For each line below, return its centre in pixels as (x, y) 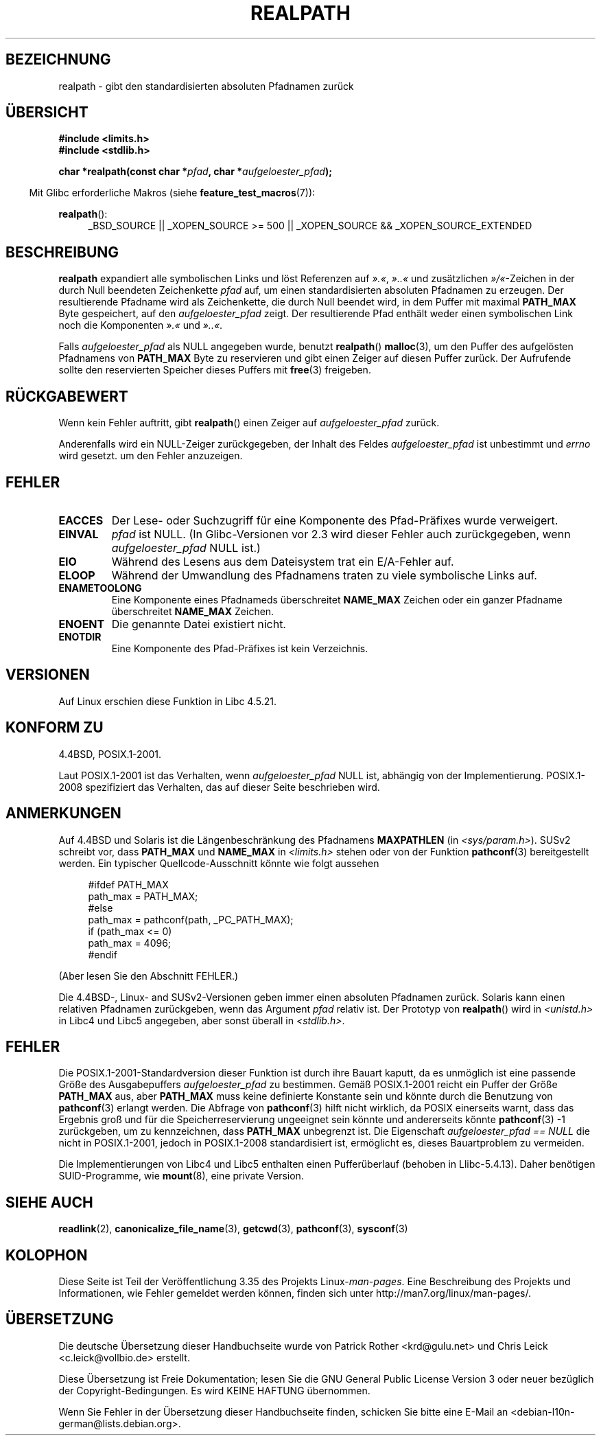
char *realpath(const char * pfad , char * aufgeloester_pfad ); (195, 172)
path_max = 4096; (130, 943)
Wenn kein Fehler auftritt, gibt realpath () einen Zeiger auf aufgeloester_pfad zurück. (249, 423)
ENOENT (82, 624)
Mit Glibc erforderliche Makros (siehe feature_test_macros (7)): (172, 193)
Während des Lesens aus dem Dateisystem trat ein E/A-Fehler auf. (283, 561)
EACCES (81, 520)
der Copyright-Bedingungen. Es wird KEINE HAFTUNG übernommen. (214, 1390)
